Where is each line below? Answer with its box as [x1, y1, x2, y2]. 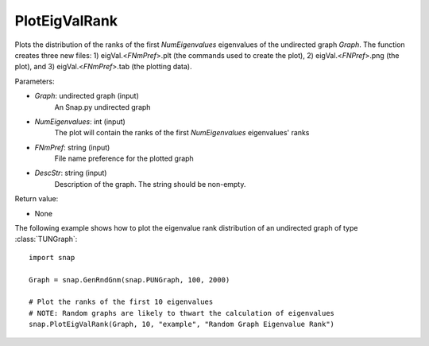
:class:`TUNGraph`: [14, 235, 78, 244]
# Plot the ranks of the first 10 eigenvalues [29, 297, 214, 306]
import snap [29, 253, 75, 262]
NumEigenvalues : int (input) [34, 116, 126, 126]
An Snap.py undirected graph [54, 102, 151, 111]
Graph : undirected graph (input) [34, 91, 139, 101]
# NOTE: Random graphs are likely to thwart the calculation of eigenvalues [29, 309, 335, 317]
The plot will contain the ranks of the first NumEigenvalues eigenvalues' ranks [54, 128, 310, 138]
